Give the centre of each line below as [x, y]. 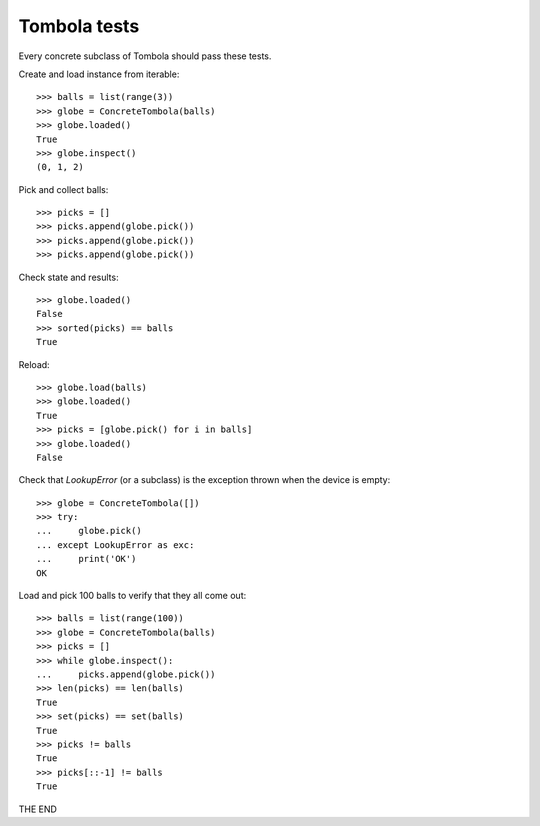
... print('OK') [86, 559]
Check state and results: [68, 277]
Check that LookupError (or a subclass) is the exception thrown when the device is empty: [204, 480]
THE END [37, 809]
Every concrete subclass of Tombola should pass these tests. [145, 56]
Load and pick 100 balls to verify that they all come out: [132, 596]
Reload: [34, 364]
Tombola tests [79, 26]
